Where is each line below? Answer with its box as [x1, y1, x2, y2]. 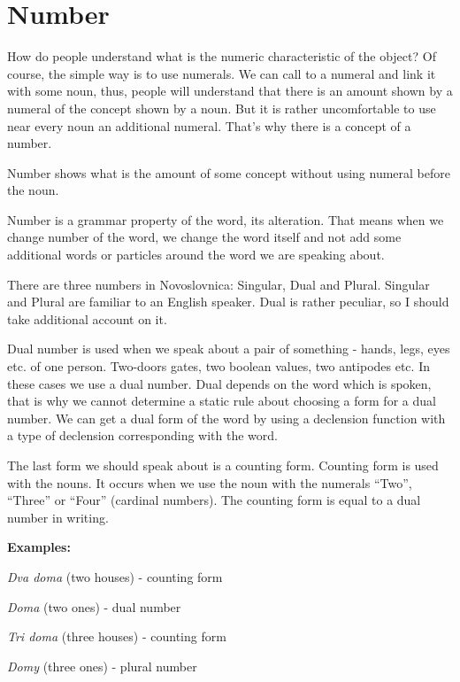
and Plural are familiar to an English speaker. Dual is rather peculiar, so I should [7, 292, 449, 311]
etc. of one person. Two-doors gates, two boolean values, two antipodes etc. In [7, 357, 430, 376]
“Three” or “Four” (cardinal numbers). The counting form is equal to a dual [7, 491, 421, 509]
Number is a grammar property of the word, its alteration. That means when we [7, 210, 444, 229]
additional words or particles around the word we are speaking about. [7, 245, 385, 264]
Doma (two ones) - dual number [7, 597, 181, 616]
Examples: [7, 538, 71, 556]
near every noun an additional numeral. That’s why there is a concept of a [7, 116, 411, 135]
